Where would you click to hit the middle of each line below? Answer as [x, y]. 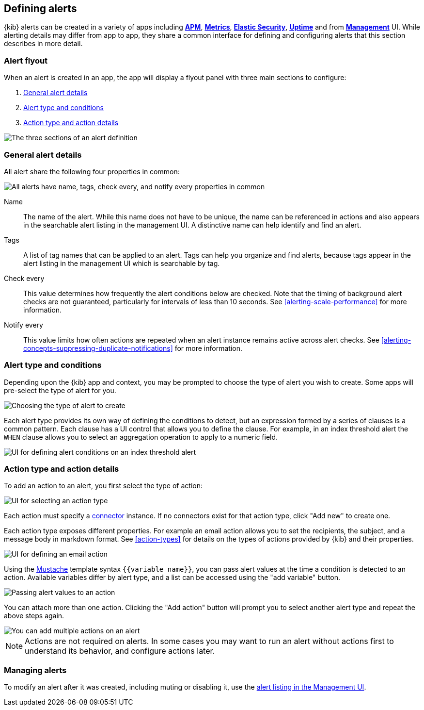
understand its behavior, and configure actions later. [120, 651]
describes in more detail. [43, 44]
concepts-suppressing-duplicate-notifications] [98, 348]
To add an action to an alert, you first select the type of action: [103, 486]
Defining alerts [40, 8]
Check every [24, 278]
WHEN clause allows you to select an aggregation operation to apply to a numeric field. [141, 437]
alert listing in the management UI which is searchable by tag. [122, 263]
